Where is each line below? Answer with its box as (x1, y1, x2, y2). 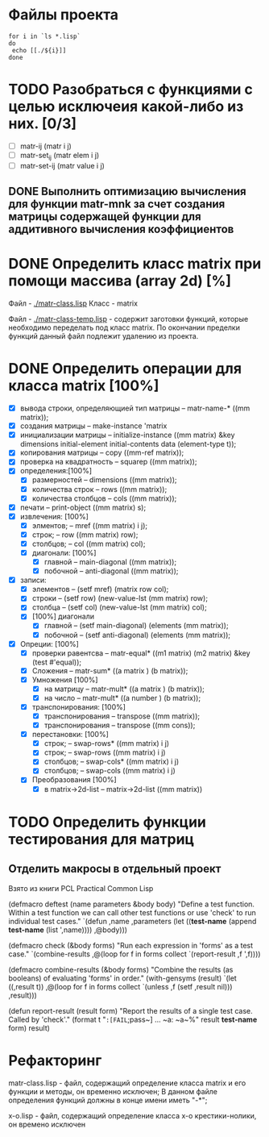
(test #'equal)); (31, 657, 82, 667)
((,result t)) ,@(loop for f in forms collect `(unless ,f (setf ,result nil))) (8, 981, 233, 991)
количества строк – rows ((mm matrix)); (31, 484, 168, 494)
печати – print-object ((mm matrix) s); (19, 502, 147, 512)
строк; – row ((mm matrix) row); (31, 530, 139, 539)
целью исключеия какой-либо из (8, 98, 244, 116)
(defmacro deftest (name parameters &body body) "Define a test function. (8, 899, 255, 909)
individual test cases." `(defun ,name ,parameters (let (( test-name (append (8, 916, 257, 926)
